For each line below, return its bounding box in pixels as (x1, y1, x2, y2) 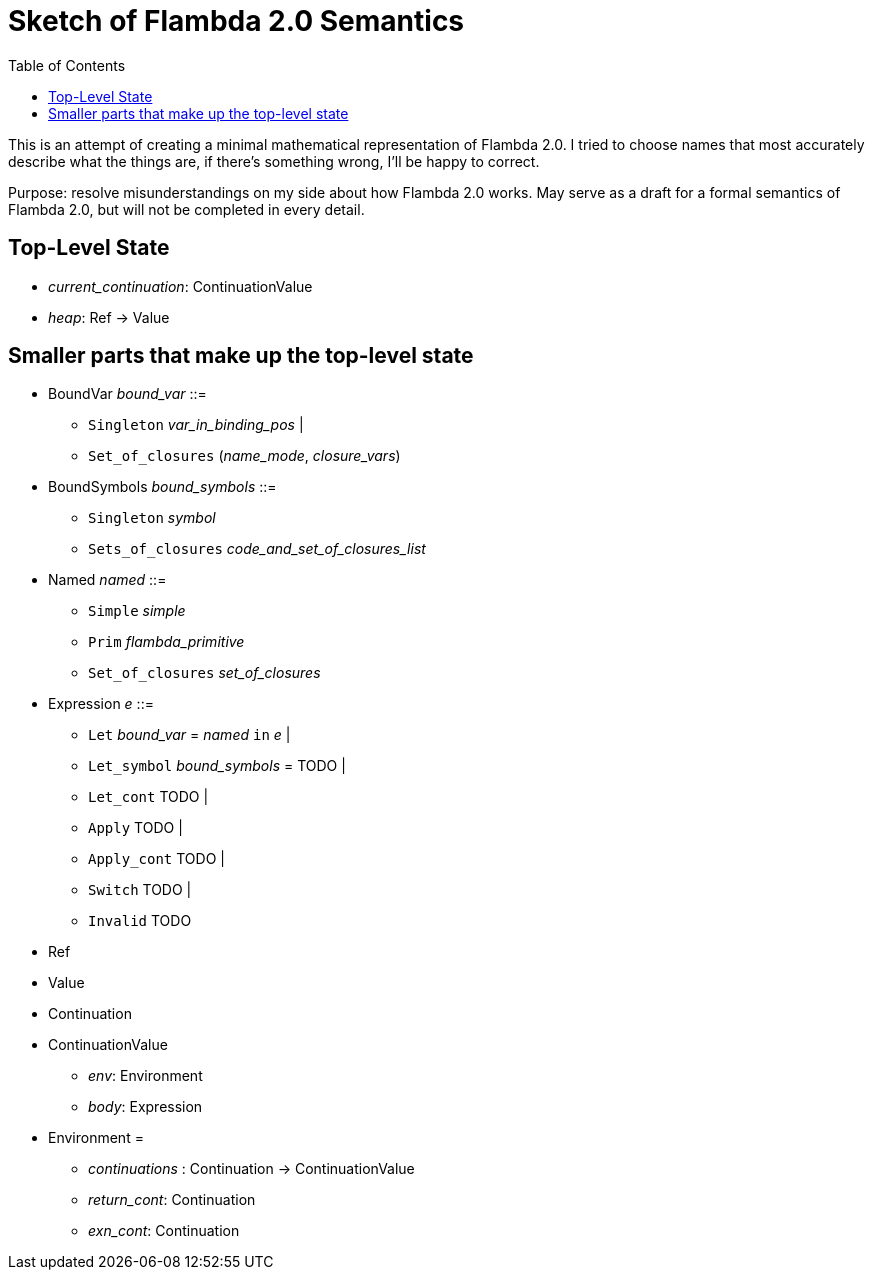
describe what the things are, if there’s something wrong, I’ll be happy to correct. (8, 152, 540, 170)
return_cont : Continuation (88, 1191, 256, 1209)
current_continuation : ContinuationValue (48, 277, 313, 295)
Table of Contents (8, 56, 126, 74)
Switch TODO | (88, 881, 192, 899)
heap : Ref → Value (48, 308, 170, 326)
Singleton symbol (88, 509, 216, 527)
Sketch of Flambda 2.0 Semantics (8, 4, 465, 38)
